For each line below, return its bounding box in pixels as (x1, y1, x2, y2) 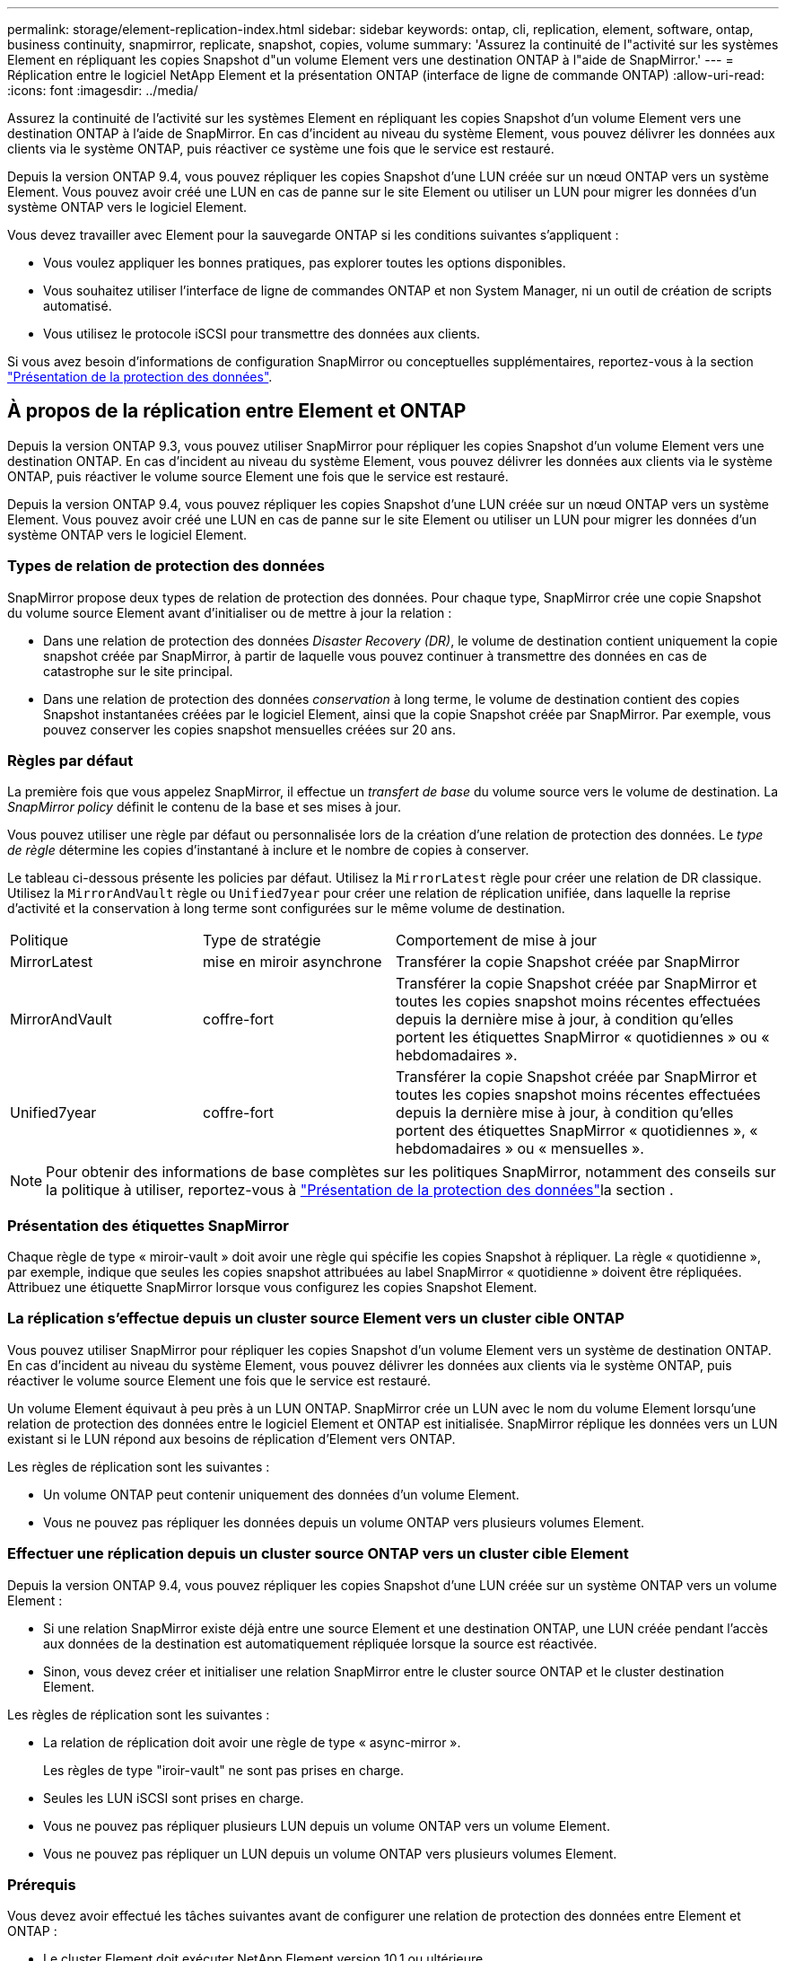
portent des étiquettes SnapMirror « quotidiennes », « (396, 1121, 758, 1140)
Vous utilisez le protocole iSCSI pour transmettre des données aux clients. (43, 326, 481, 341)
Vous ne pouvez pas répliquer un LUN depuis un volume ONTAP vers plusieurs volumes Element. (43, 1845, 617, 1861)
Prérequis (7, 1875, 76, 1894)
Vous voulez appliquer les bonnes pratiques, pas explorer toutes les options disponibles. (43, 255, 566, 270)
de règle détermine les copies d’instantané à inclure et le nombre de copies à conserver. (7, 842, 529, 858)
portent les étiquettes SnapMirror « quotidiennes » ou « (396, 1028, 770, 1047)
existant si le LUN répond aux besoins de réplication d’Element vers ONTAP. (7, 1430, 456, 1447)
